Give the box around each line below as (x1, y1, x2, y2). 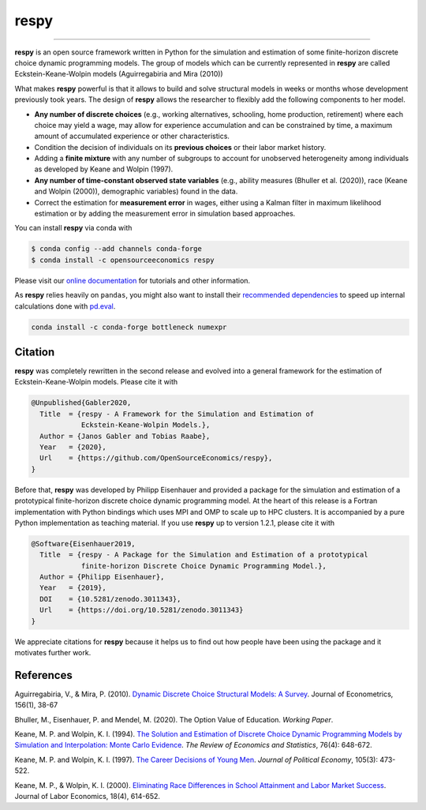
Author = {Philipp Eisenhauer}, (39, 572, 165, 582)
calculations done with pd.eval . (14, 301, 116, 311)
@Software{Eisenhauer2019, (31, 539, 136, 548)
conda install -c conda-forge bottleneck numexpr (31, 322, 227, 332)
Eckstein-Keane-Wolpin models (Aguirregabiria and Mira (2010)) (14, 69, 224, 79)
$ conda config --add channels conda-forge (31, 245, 203, 253)
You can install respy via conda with (14, 223, 133, 233)
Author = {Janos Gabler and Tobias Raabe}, (39, 431, 211, 441)
